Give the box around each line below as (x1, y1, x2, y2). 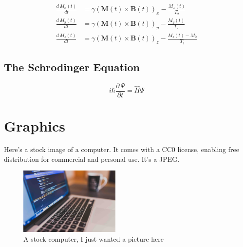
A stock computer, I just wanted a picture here (23, 233, 164, 244)
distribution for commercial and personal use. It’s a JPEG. (4, 153, 180, 164)
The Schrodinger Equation (4, 59, 140, 75)
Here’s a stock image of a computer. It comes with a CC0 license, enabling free (4, 144, 239, 154)
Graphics (4, 116, 65, 136)
